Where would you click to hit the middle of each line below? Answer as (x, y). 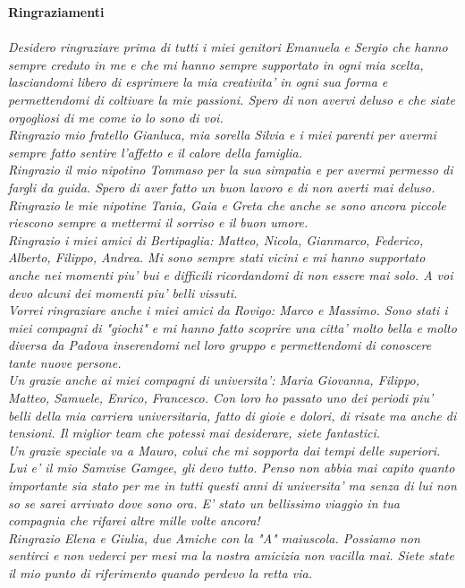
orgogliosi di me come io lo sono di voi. (116, 117)
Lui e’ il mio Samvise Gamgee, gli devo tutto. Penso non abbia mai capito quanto (232, 468)
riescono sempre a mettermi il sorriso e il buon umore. (158, 222)
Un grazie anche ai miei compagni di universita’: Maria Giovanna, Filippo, (214, 380)
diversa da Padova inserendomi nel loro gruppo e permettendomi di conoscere (220, 345)
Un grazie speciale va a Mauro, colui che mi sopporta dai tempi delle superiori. (224, 450)
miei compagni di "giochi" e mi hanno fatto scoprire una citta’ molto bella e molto (232, 327)
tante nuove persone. (65, 362)
